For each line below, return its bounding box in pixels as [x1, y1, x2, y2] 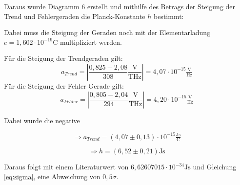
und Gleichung [193, 162, 237, 172]
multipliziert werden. [60, 37, 122, 47]
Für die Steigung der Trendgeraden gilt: [4, 53, 123, 63]
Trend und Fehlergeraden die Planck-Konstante [4, 11, 145, 21]
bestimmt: [153, 11, 184, 21]
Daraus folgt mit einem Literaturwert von [4, 162, 129, 172]
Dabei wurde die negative [4, 115, 80, 125]
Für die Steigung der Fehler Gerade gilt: [4, 80, 124, 91]
